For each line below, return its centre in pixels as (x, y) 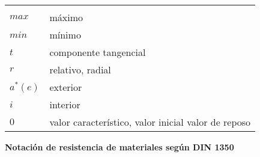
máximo (66, 17)
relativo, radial (80, 69)
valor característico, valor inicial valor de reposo (150, 122)
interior (65, 104)
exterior (66, 87)
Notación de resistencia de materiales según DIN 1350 (119, 147)
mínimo (65, 35)
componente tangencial (98, 52)
